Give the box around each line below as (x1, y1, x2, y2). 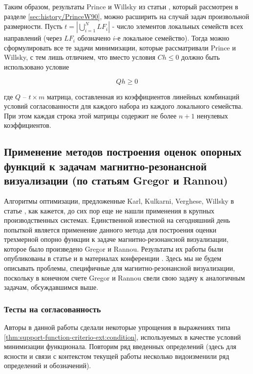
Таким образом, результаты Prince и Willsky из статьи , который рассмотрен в (4, 1, 238, 11)
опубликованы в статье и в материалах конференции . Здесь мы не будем (4, 253, 222, 263)
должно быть (181, 52, 220, 62)
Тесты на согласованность (4, 303, 101, 315)
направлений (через (4, 33, 62, 43)
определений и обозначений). (4, 360, 91, 371)
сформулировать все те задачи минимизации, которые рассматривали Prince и (4, 42, 236, 52)
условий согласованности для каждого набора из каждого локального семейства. (4, 101, 243, 111)
